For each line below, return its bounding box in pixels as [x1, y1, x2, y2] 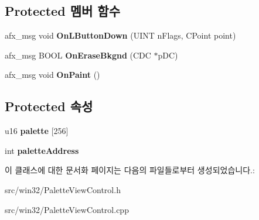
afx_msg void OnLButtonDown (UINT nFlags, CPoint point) [5, 29, 236, 42]
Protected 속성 [5, 97, 93, 115]
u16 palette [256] [5, 125, 69, 137]
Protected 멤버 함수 [5, 2, 120, 20]
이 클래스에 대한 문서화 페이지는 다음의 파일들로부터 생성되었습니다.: [5, 164, 255, 176]
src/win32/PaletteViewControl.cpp [5, 203, 129, 215]
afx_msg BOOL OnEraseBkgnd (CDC [5, 49, 151, 61]
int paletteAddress [5, 144, 79, 156]
